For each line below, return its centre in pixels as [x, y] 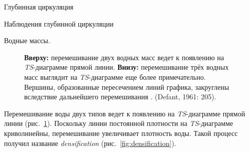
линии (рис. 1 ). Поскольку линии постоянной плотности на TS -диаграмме [119, 123]
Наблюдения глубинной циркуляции [59, 23]
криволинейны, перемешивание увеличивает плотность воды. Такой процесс [121, 133]
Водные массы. [27, 40]
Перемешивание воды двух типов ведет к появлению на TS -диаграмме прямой [125, 113]
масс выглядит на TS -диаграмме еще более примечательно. [115, 77]
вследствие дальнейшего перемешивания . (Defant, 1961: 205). [120, 97]
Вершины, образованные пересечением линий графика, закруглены [127, 87]
